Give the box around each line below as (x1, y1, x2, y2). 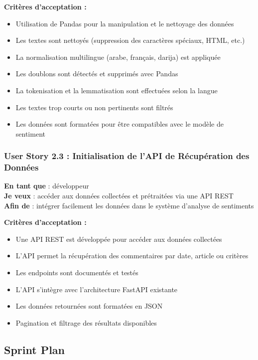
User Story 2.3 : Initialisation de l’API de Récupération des (4, 150, 250, 162)
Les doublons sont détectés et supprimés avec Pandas (15, 68, 178, 79)
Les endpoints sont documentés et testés (15, 267, 138, 278)
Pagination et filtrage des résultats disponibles (15, 317, 157, 328)
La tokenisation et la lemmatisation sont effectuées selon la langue (15, 85, 218, 95)
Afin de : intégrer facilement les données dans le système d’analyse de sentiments (4, 200, 254, 210)
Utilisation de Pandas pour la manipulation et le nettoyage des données (15, 18, 234, 28)
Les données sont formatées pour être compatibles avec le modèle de (15, 119, 224, 129)
